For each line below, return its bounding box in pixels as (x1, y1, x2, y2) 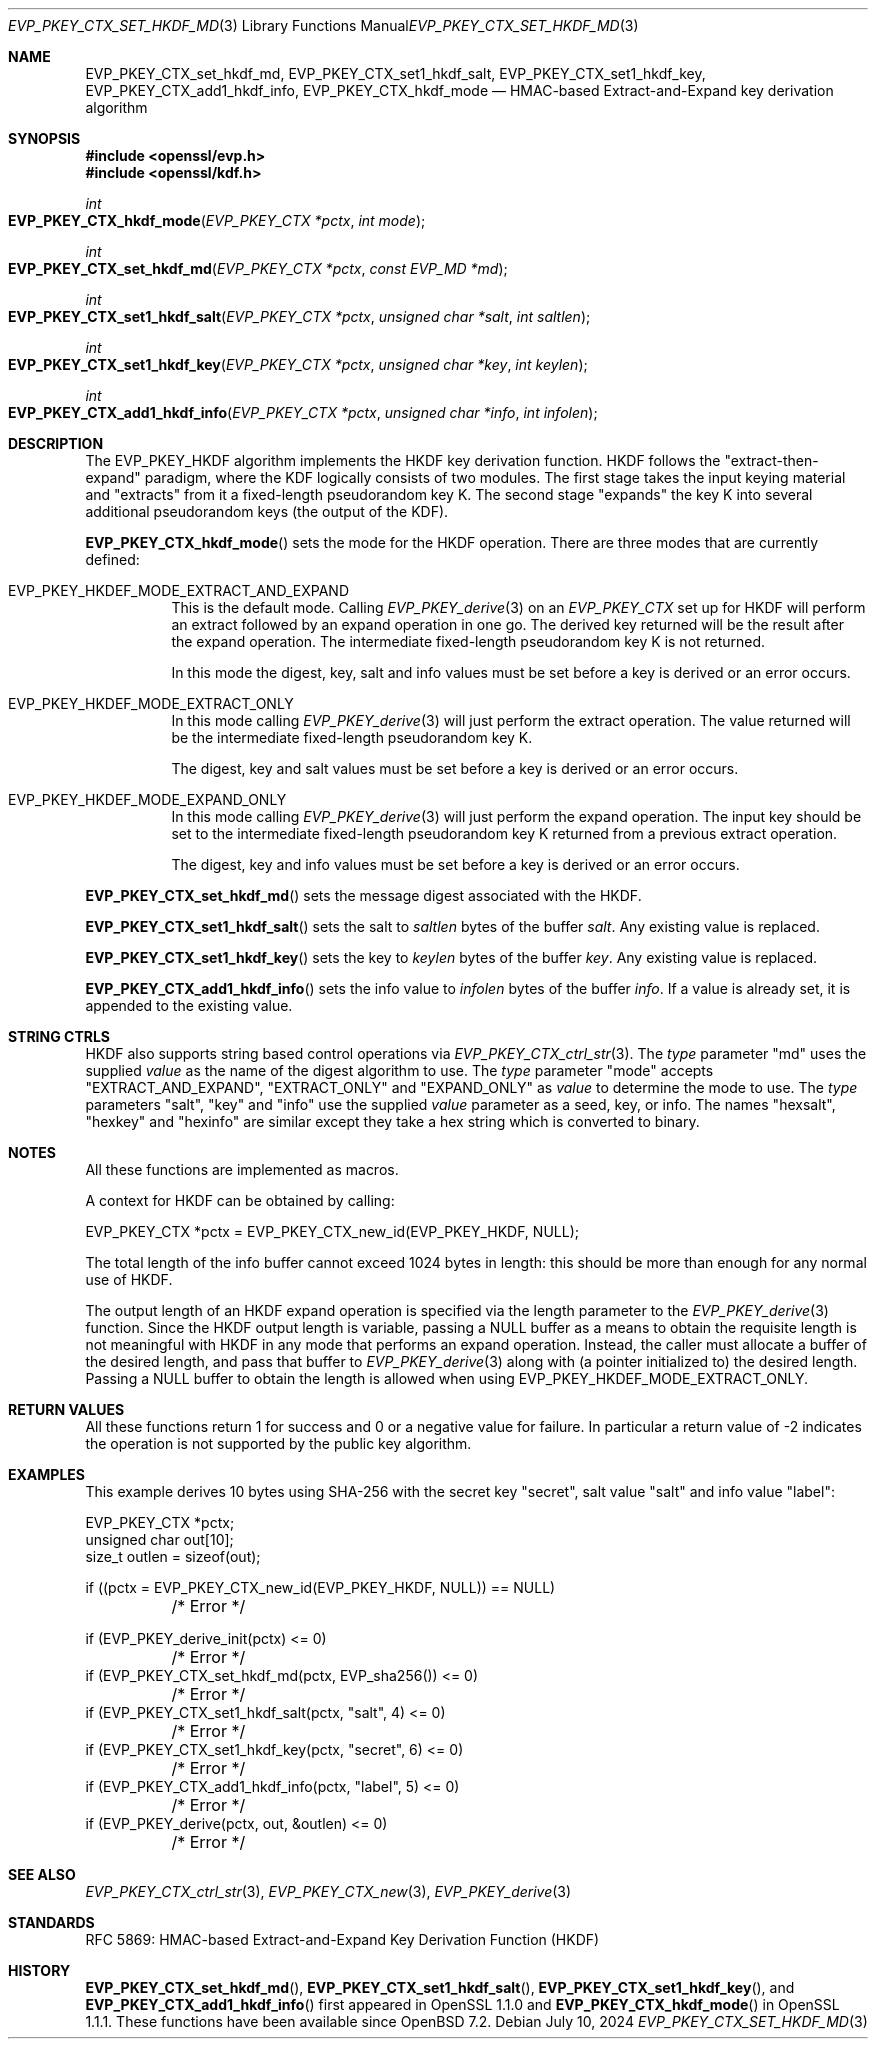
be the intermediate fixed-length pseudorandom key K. (171, 729, 533, 746)
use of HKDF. (85, 1271, 173, 1288)
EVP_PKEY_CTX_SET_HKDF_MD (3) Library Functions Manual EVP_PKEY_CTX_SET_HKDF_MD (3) (8, 17, 639, 34)
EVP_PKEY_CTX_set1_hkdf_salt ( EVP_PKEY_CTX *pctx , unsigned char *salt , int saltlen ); (8, 308, 591, 325)
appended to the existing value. (85, 997, 293, 1014)
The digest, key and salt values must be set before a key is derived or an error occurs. (171, 760, 739, 777)
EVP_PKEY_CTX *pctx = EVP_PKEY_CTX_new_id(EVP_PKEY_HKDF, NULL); (85, 1223, 579, 1240)
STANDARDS (8, 1914, 95, 1931)
